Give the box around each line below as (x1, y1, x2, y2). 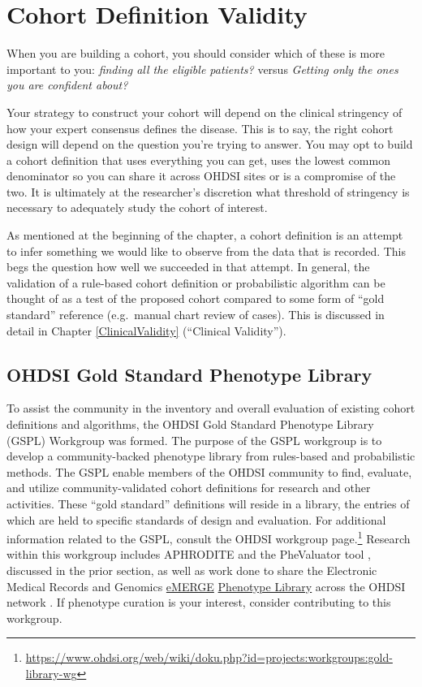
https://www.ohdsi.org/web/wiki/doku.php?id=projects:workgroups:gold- (25, 649, 393, 666)
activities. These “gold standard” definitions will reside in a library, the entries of (6, 495, 410, 512)
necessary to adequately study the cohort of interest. (6, 199, 268, 216)
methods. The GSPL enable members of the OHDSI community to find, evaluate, (6, 463, 412, 480)
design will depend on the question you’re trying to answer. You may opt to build (6, 136, 413, 153)
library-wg (25, 664, 77, 681)
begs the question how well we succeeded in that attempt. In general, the (6, 258, 370, 275)
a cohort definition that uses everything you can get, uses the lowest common (6, 151, 390, 168)
